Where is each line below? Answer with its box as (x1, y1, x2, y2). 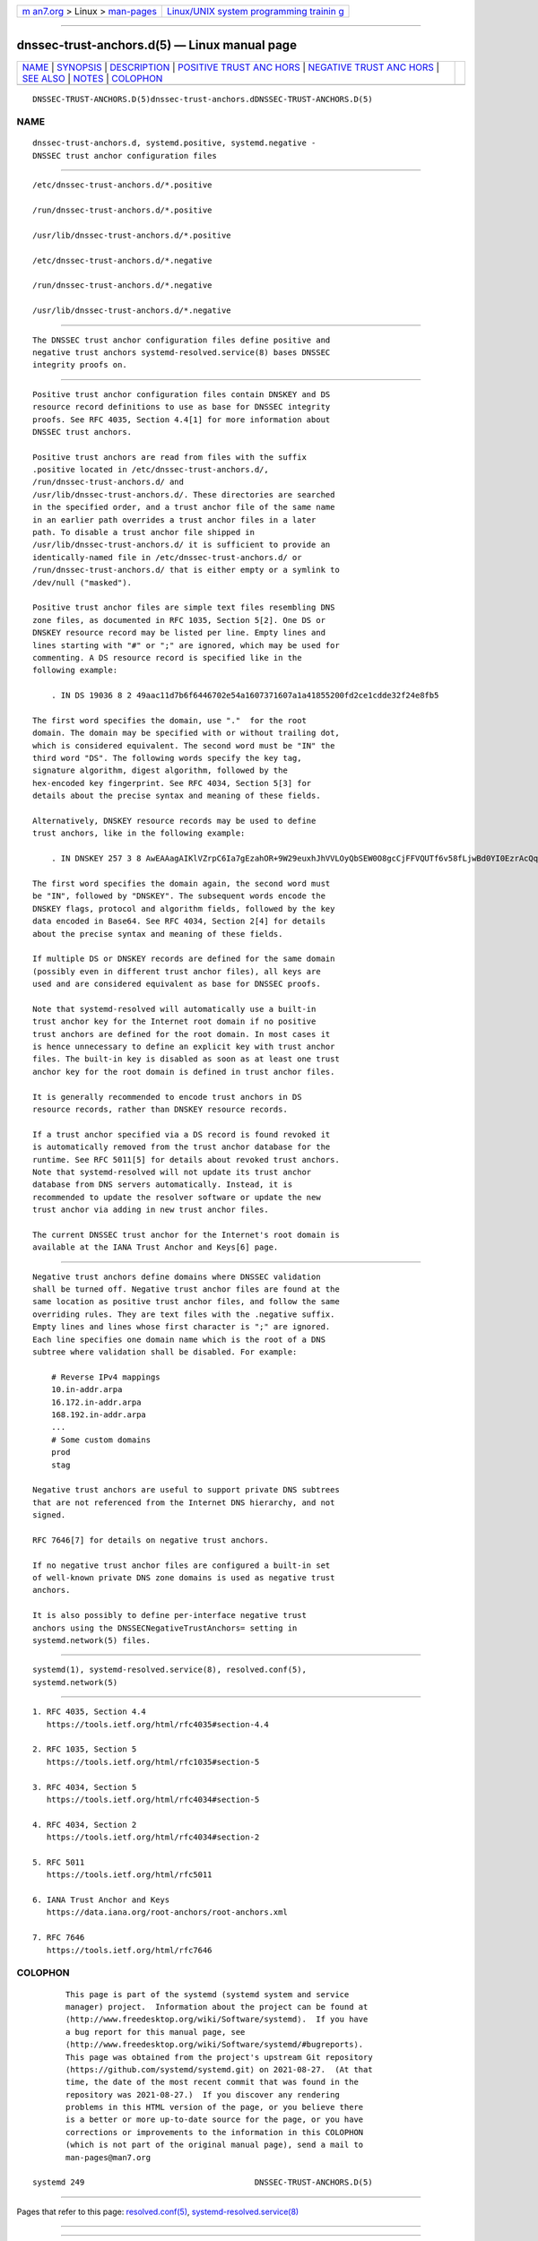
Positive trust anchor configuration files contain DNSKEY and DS (32, 389, 331, 399)
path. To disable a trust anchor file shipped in (32, 527, 256, 538)
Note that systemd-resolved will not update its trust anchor (32, 1166, 312, 1177)
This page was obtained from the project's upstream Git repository (65, 2052, 373, 2062)
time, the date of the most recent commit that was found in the (65, 2077, 359, 2088)
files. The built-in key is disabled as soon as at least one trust (32, 1054, 340, 1064)
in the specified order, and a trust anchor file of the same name (32, 502, 335, 513)
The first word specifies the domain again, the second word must (32, 878, 331, 888)
